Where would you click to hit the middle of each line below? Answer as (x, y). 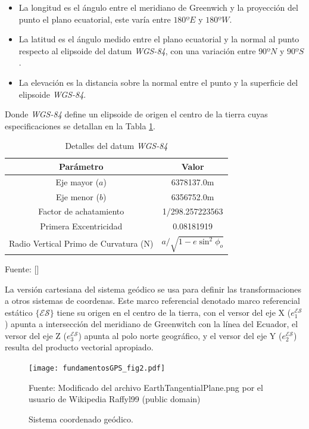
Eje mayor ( (77, 181)
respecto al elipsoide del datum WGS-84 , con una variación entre (137, 50)
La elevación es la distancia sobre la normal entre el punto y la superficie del (158, 82)
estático (19, 312)
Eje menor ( (78, 196)
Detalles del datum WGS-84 (116, 146)
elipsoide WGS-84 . (52, 94)
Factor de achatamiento (81, 211)
